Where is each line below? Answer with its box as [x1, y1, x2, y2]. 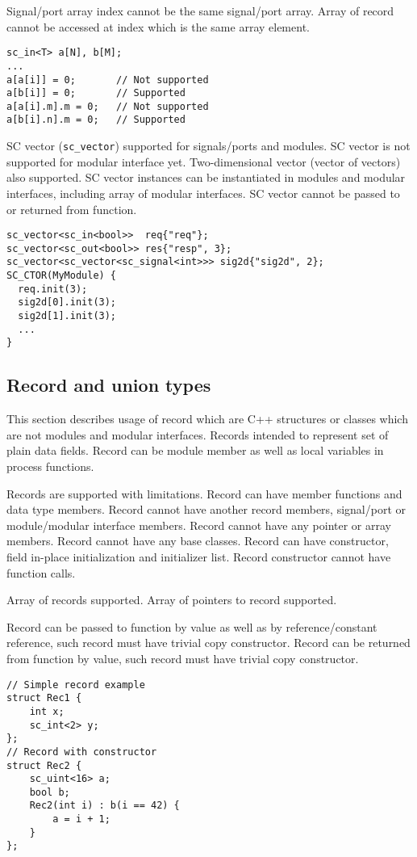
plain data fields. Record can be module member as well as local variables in [6, 442, 384, 459]
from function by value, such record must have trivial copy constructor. [6, 649, 359, 666]
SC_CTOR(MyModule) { [6, 270, 117, 282]
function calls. [6, 564, 76, 581]
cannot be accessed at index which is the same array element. [6, 18, 310, 35]
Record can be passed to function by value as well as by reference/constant [6, 618, 377, 635]
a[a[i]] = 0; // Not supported [6, 74, 209, 86]
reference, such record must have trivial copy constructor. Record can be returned [6, 634, 411, 651]
